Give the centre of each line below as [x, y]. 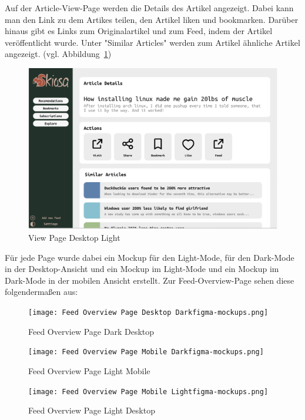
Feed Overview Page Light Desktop [92, 410]
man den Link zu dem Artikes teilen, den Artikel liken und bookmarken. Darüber [152, 19]
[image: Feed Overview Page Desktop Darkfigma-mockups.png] [148, 313]
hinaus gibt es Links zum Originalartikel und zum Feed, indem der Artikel [139, 31]
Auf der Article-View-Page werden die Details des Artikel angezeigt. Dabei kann [149, 8]
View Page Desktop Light [74, 238]
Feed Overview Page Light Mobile [89, 370]
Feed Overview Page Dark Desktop [91, 331]
